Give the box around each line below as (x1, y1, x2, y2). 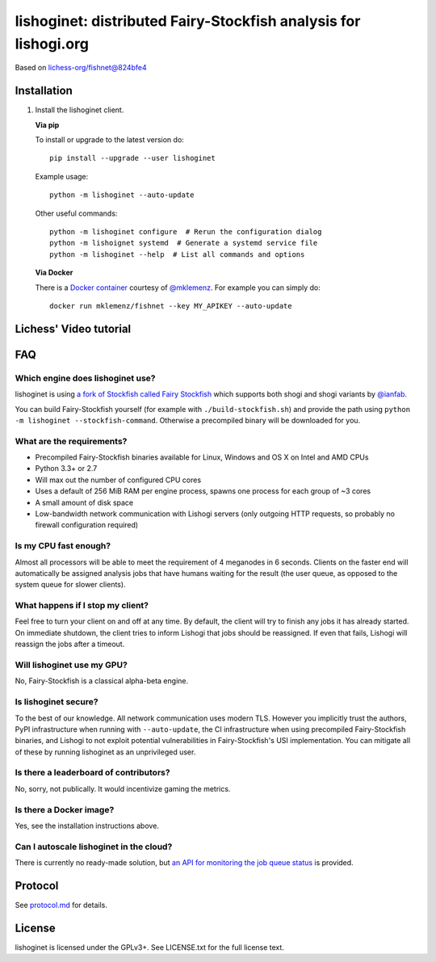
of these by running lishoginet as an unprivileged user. (15, 747, 196, 757)
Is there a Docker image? (15, 804, 115, 815)
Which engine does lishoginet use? (15, 372, 156, 384)
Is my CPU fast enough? (15, 540, 111, 552)
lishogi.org (15, 35, 89, 53)
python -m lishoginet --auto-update (49, 191, 195, 200)
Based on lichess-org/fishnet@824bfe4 (15, 63, 147, 73)
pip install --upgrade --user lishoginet (49, 153, 216, 163)
